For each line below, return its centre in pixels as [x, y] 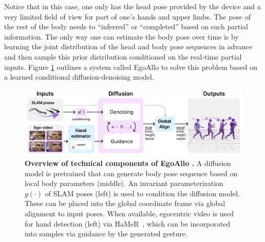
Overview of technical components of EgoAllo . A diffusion [128, 163]
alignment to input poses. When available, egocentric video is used [129, 213]
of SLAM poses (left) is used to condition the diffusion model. [142, 193]
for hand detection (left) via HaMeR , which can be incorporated [128, 223]
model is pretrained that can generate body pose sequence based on [131, 173]
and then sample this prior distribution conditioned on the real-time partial [123, 56]
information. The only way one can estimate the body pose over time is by [121, 36]
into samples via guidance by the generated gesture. [106, 234]
